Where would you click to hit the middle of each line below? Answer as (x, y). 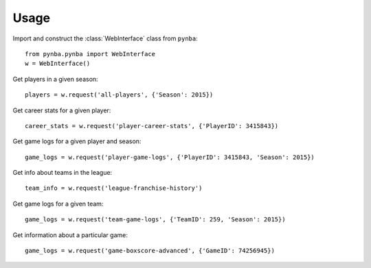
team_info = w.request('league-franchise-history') (114, 188)
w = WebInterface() (58, 64)
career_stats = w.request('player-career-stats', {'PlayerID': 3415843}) (152, 126)
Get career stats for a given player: (62, 110)
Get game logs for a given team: (58, 204)
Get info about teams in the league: (63, 173)
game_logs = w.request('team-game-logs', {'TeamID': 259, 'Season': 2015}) (155, 220)
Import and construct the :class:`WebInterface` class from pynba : (105, 38)
